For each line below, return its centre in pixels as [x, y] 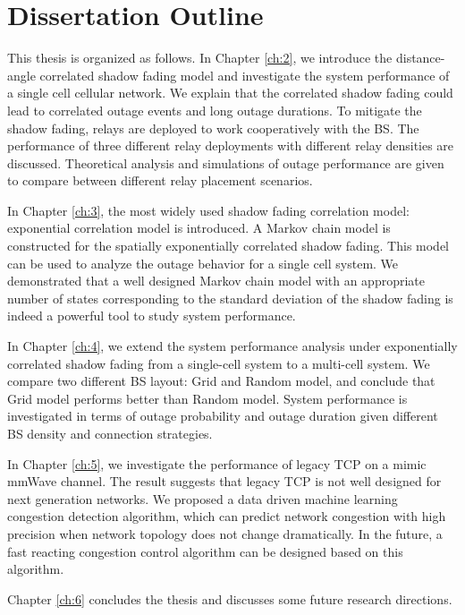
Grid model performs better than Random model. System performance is [207, 398]
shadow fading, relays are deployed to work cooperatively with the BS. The [213, 128]
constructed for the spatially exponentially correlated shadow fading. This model [228, 246]
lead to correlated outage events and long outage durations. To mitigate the [215, 110]
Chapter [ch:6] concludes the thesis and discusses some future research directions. [230, 598]
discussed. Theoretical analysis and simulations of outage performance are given [226, 162]
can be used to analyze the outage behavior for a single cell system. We [203, 263]
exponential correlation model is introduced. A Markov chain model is [199, 228]
